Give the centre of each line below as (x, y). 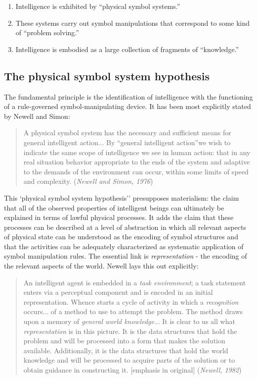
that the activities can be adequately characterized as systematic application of (124, 246)
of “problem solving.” (47, 32)
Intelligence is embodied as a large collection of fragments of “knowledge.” (127, 49)
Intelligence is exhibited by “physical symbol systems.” (98, 6)
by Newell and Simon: (37, 116)
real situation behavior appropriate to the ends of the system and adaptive (137, 162)
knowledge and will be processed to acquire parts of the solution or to (129, 360)
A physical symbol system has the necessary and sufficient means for (127, 133)
